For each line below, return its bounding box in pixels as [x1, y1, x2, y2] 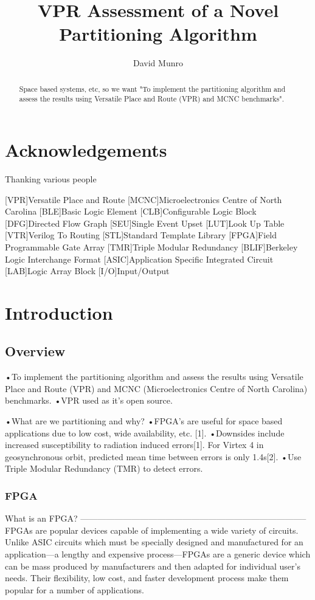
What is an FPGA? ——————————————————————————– [5, 512, 306, 525]
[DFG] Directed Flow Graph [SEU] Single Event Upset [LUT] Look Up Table [5, 216, 285, 229]
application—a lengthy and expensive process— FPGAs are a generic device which [5, 548, 311, 560]
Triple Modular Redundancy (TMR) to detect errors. [5, 462, 203, 475]
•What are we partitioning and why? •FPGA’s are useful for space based [5, 415, 283, 427]
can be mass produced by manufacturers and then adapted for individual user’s [5, 559, 300, 572]
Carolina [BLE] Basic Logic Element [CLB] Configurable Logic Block [5, 205, 257, 218]
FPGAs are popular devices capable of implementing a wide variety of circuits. [5, 523, 299, 536]
